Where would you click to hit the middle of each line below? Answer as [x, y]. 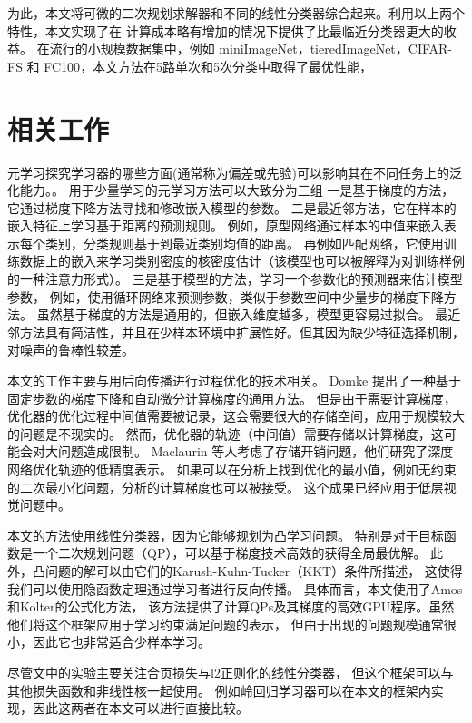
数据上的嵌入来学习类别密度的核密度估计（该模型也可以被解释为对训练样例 [242, 261]
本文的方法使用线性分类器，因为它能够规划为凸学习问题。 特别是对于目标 [226, 535]
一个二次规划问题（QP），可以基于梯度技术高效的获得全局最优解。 [229, 553]
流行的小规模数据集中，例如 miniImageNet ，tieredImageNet [222, 49]
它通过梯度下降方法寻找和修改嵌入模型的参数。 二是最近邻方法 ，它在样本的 [232, 207]
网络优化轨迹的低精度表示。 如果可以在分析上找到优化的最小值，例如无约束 [232, 469]
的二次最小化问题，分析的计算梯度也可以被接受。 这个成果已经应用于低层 [226, 487]
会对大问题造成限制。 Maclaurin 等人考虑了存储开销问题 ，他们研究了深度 [236, 451]
